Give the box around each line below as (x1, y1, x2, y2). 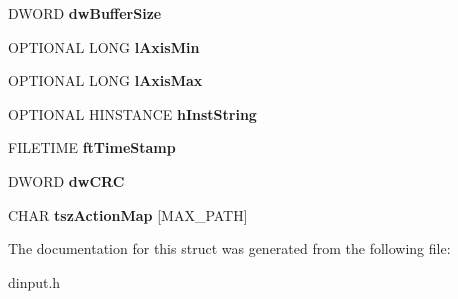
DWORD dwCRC (8, 170, 125, 191)
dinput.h (8, 271, 61, 292)
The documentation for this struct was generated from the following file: (8, 238, 451, 259)
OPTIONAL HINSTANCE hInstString (8, 103, 257, 124)
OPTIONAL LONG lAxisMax (8, 70, 203, 91)
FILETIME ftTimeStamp (8, 137, 176, 158)
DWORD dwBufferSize (8, 3, 162, 23)
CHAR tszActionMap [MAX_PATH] (8, 204, 248, 225)
